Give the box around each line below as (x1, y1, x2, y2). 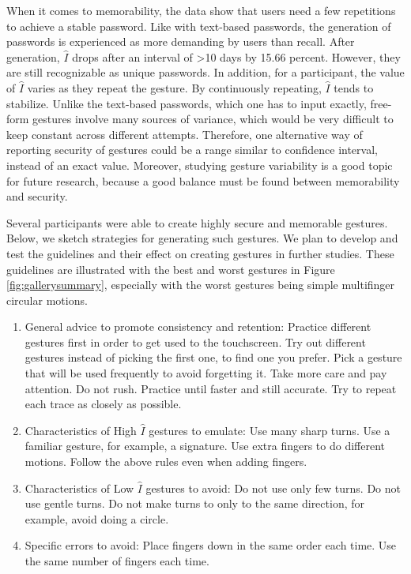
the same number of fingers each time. (25, 553, 209, 568)
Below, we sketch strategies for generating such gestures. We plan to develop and (6, 230, 398, 246)
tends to (334, 79, 374, 96)
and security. (6, 188, 68, 204)
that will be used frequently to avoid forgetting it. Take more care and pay (25, 365, 387, 381)
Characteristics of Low (25, 479, 134, 496)
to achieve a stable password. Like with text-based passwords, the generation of (6, 17, 391, 34)
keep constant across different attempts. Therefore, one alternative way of (6, 126, 363, 142)
